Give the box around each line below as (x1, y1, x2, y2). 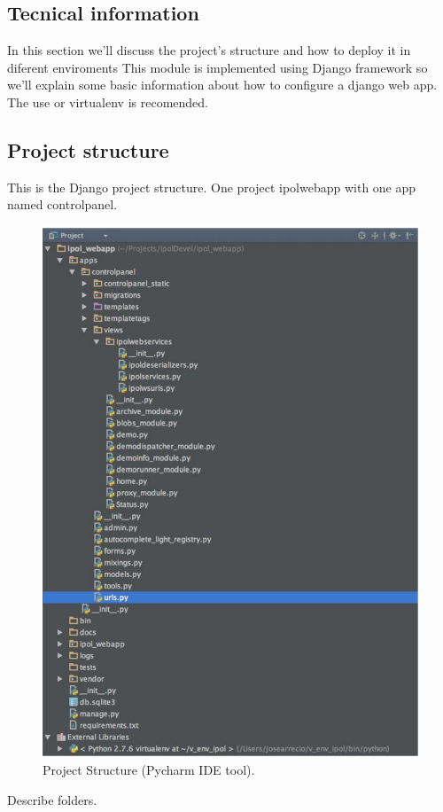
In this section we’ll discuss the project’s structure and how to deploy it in (7, 41, 411, 59)
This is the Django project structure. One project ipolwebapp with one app (7, 177, 416, 196)
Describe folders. (7, 790, 97, 808)
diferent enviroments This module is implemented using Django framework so (7, 58, 428, 76)
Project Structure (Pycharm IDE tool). (43, 761, 255, 779)
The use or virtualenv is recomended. (7, 92, 208, 111)
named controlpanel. (7, 195, 118, 214)
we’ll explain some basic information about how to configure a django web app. (7, 75, 438, 94)
